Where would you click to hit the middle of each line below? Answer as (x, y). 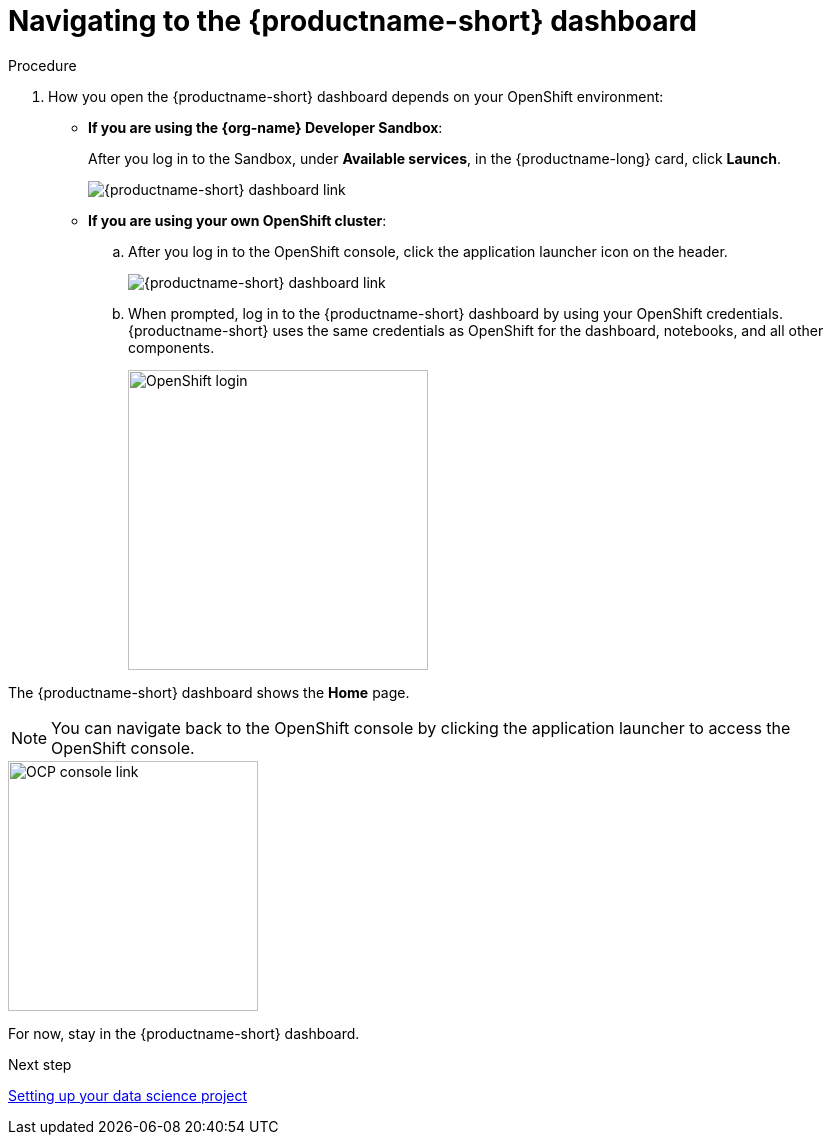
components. (171, 347)
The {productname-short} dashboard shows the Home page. (209, 692)
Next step (40, 1064)
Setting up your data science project (128, 1095)
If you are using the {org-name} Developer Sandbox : (265, 127)
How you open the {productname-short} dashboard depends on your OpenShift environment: (356, 96)
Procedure (42, 65)
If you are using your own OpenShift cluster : (237, 220)
